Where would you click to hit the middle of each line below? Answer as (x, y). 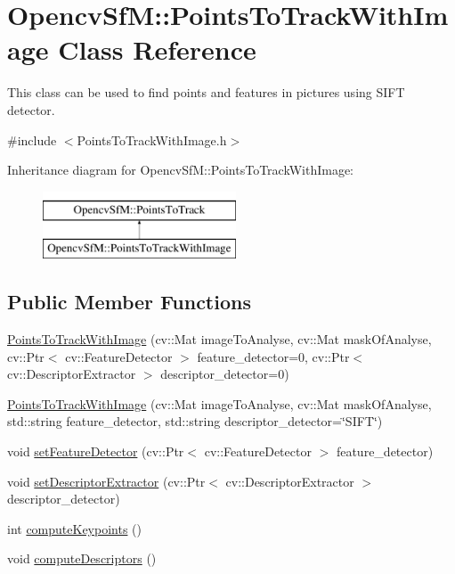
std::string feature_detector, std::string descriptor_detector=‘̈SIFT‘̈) (195, 421)
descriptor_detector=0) (225, 374)
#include (32, 139)
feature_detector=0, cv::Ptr (273, 356)
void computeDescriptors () (82, 558)
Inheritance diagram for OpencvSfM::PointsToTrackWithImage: (180, 170)
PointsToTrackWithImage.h (152, 139)
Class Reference (157, 49)
